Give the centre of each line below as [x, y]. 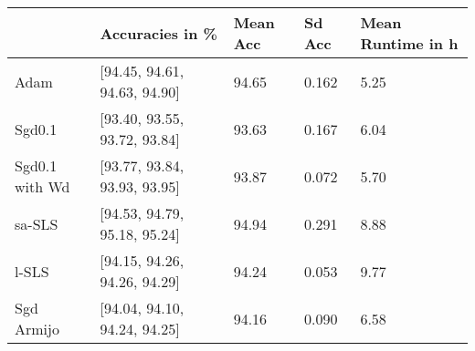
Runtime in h [409, 43]
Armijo [37, 329]
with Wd [42, 186]
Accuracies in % [158, 33]
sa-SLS [37, 223]
